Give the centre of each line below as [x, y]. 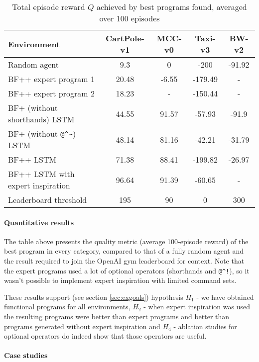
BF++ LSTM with [41, 174]
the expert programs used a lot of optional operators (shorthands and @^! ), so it [127, 270]
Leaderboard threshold [48, 200]
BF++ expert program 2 [51, 93]
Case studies [26, 355]
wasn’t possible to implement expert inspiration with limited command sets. [120, 280]
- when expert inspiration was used [197, 307]
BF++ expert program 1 [51, 79]
